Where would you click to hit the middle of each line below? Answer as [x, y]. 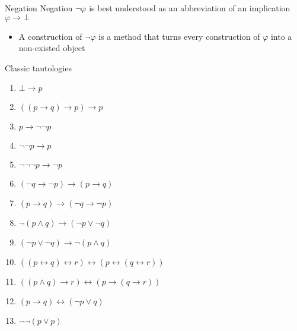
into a [281, 36]
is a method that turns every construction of [179, 36]
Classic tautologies [38, 67]
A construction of [50, 36]
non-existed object [52, 48]
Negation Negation [39, 8]
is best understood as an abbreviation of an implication [190, 8]
